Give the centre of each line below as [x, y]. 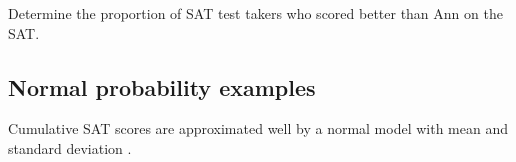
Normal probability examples [162, 86]
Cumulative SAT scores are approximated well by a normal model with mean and [258, 128]
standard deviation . [70, 147]
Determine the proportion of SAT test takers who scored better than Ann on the [255, 13]
